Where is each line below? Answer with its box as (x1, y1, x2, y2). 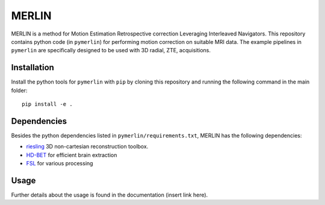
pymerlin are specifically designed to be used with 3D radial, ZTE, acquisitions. (11, 47, 211, 54)
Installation (11, 63, 54, 73)
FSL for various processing (26, 160, 93, 167)
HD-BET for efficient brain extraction (26, 151, 117, 159)
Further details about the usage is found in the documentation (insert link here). (11, 191, 208, 198)
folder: (11, 87, 28, 94)
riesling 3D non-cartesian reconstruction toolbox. (26, 143, 149, 150)
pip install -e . (22, 101, 73, 108)
